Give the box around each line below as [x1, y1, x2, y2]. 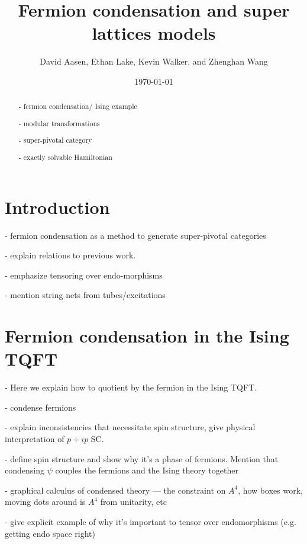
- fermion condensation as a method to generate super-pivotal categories [5, 229, 266, 241]
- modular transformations [18, 118, 100, 128]
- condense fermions [5, 401, 76, 413]
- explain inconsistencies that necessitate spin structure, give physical [5, 421, 256, 433]
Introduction [5, 194, 110, 219]
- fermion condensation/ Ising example [18, 101, 137, 111]
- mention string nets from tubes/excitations [5, 289, 166, 301]
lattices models [92, 21, 216, 45]
